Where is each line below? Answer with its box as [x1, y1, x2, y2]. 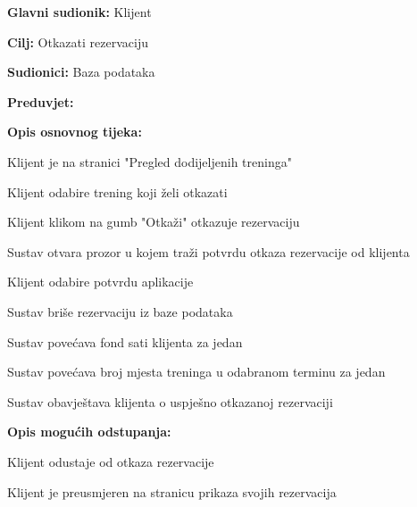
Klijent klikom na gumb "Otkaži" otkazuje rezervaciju [7, 212, 300, 231]
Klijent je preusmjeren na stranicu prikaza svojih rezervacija [7, 482, 337, 501]
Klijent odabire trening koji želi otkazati [7, 182, 228, 201]
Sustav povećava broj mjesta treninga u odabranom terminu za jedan [7, 362, 386, 381]
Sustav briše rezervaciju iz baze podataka [7, 302, 233, 320]
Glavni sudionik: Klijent [7, 3, 152, 21]
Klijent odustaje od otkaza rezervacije [7, 452, 214, 470]
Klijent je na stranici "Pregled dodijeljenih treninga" [7, 152, 292, 170]
